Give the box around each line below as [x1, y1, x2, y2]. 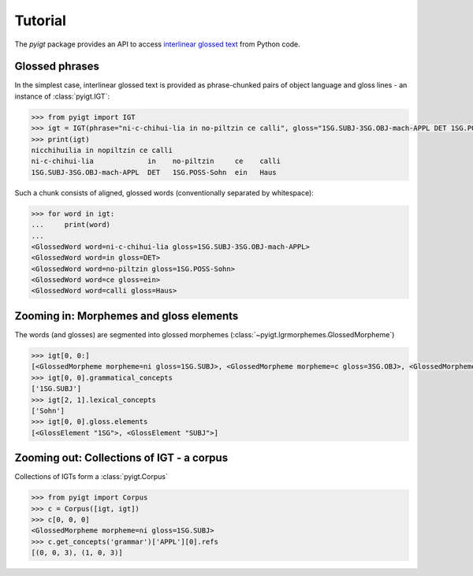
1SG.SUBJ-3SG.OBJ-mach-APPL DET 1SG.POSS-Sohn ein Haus [31, 168, 277, 177]
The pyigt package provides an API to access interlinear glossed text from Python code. [14, 39, 301, 49]
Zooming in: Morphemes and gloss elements [14, 309, 239, 322]
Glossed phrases [14, 60, 100, 73]
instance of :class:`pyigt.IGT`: [14, 91, 110, 101]
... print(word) [31, 221, 110, 229]
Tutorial [14, 12, 67, 29]
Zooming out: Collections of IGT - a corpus [14, 452, 229, 465]
